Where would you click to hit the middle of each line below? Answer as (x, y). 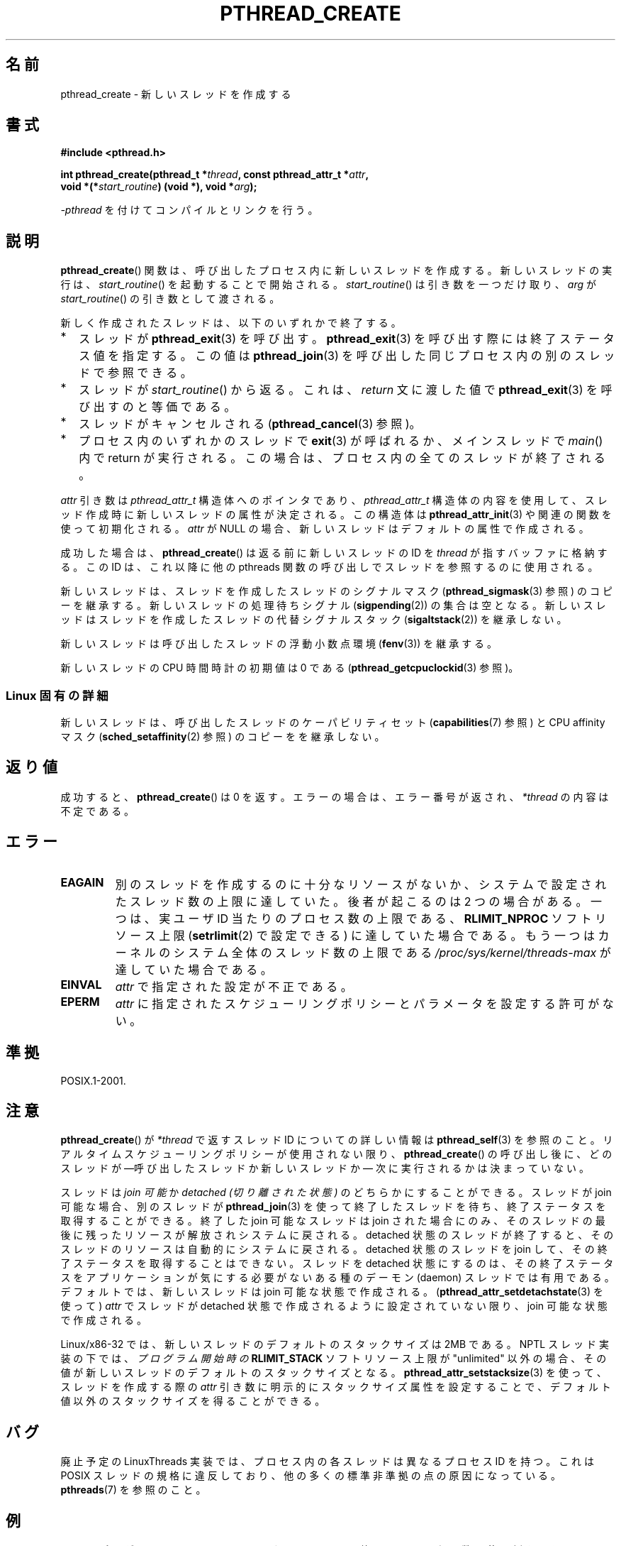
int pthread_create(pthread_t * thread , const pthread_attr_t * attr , (215, 175)
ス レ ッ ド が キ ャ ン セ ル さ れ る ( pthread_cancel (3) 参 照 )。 (250, 424)
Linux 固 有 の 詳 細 (57, 695)
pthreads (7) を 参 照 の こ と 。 (133, 1490)
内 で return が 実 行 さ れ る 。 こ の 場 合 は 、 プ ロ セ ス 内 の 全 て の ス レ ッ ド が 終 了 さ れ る (342, 458)
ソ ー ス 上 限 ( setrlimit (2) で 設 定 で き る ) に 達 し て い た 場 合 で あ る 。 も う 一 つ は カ (362, 935)
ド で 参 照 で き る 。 (135, 373)
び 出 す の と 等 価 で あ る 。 (157, 407)
